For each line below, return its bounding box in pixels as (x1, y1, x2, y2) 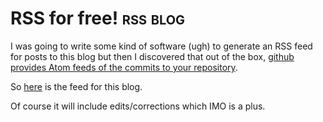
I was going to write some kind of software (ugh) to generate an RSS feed (10, 40, 313, 52)
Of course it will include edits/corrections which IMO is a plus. (10, 100, 266, 112)
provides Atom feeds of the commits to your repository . (10, 61, 238, 73)
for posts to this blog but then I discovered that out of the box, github (10, 50, 295, 62)
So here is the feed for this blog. (10, 80, 143, 92)
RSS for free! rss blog (10, 7, 186, 30)
